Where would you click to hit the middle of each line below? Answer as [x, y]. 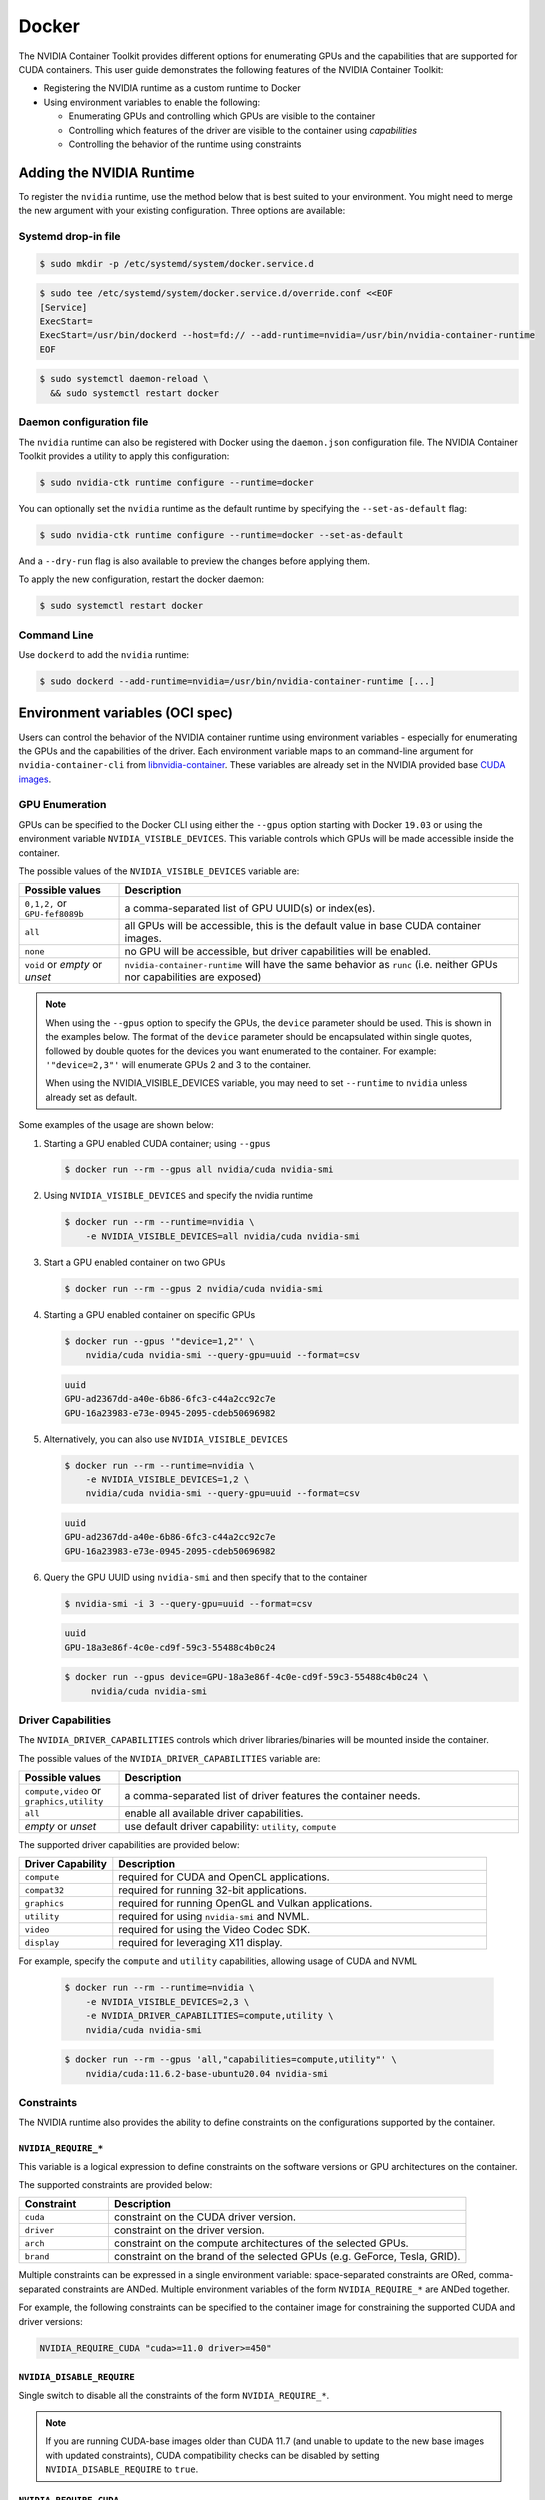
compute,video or [63, 1791]
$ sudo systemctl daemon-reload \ [124, 379]
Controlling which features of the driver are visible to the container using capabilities [243, 130]
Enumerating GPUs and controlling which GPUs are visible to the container [222, 116]
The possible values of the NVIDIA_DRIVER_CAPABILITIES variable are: [169, 1758]
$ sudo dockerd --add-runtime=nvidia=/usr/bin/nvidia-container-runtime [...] [237, 681]
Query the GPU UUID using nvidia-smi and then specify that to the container [205, 1577]
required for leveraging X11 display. [200, 1943]
